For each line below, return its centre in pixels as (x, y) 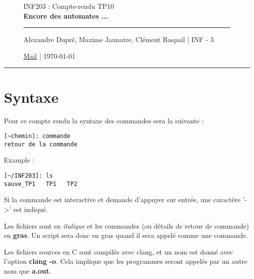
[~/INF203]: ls (29, 176)
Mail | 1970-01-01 (50, 56)
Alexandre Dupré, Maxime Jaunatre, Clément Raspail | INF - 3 (119, 39)
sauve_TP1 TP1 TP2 (41, 184)
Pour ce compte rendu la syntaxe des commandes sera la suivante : (104, 120)
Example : (19, 160)
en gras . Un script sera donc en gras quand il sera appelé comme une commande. (126, 235)
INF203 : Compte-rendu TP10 (69, 6)
